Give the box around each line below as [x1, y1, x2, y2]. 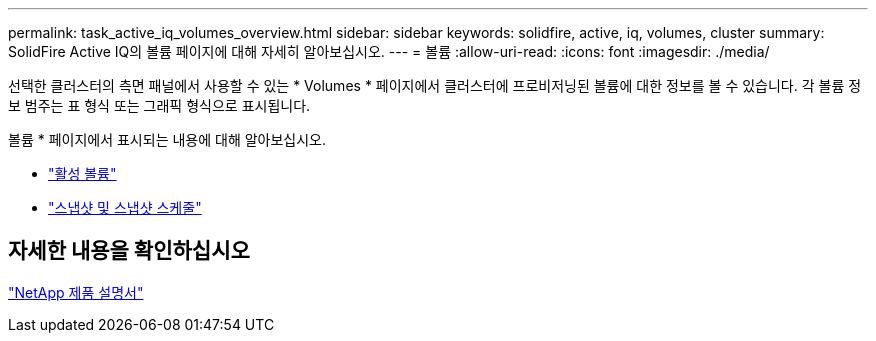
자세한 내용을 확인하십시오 [8, 238, 250, 264]
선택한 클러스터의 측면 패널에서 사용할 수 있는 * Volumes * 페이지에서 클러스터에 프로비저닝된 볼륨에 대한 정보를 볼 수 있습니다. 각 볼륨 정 [8, 77, 862, 94]
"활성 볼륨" [48, 165, 117, 182]
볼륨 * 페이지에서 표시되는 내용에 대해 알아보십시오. [8, 131, 327, 148]
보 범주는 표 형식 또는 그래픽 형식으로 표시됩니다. [8, 97, 311, 114]
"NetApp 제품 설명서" [8, 283, 144, 301]
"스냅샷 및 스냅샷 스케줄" [48, 199, 202, 216]
